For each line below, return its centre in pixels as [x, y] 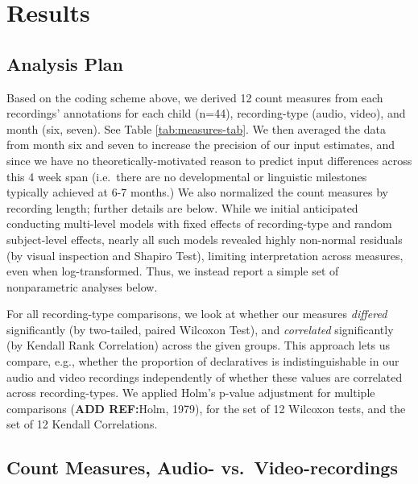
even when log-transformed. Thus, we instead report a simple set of [173, 271]
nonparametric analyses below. [82, 286]
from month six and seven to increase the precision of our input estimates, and [201, 145]
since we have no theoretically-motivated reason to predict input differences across [209, 160]
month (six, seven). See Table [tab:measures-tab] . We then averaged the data [196, 128]
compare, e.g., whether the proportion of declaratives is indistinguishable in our [203, 361]
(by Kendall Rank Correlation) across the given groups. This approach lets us [199, 345]
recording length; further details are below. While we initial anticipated [182, 207]
